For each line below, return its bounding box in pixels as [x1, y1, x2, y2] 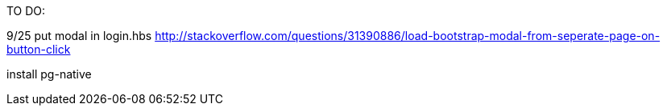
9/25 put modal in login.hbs [6, 29, 152, 42]
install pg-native [6, 67, 92, 81]
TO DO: [6, 4, 46, 18]
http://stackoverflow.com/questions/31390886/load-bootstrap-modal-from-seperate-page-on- [155, 29, 661, 42]
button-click [6, 42, 71, 56]
